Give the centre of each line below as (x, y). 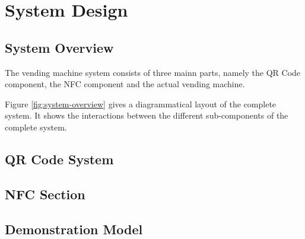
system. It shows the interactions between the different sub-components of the (147, 115)
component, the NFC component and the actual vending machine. (125, 84)
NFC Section (45, 194)
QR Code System (59, 159)
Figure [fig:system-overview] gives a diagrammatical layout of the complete (141, 103)
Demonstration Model (74, 229)
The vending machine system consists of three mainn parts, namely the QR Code (153, 72)
